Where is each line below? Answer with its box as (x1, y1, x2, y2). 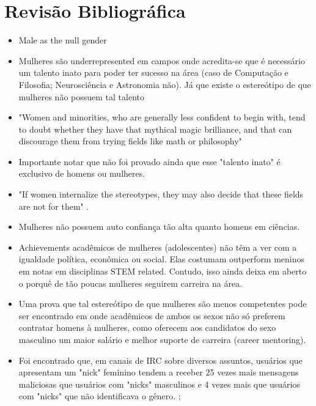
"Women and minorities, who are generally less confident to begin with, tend (18, 111, 306, 124)
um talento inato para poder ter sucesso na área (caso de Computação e (18, 66, 288, 79)
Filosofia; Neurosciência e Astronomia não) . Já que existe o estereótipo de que (18, 78, 311, 90)
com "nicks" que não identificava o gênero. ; (18, 389, 181, 402)
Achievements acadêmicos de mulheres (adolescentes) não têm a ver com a (18, 240, 297, 253)
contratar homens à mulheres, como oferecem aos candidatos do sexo (18, 321, 276, 334)
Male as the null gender (18, 34, 107, 46)
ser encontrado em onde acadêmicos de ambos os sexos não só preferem (18, 309, 285, 322)
